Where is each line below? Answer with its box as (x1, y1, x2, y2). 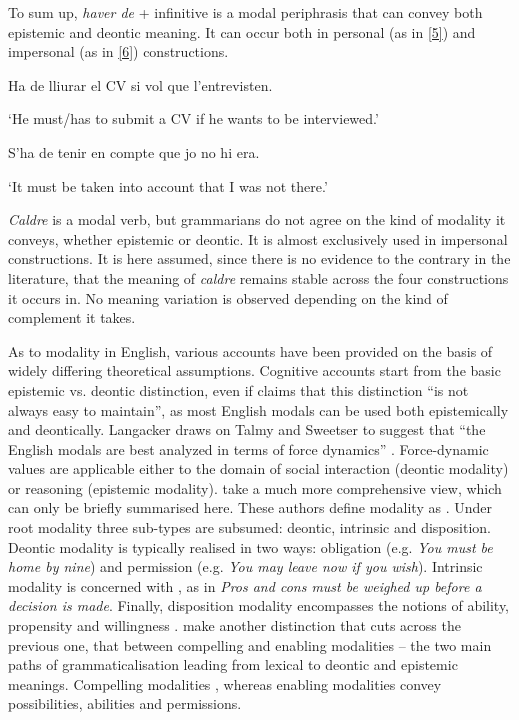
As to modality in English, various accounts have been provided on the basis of (8, 340, 493, 361)
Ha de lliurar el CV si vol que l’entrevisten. (8, 74, 273, 95)
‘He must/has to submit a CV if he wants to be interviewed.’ (8, 108, 379, 129)
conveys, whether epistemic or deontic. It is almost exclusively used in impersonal (8, 228, 508, 249)
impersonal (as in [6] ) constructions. (8, 41, 229, 62)
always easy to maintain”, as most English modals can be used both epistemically (8, 399, 509, 420)
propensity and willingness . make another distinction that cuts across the (8, 615, 461, 636)
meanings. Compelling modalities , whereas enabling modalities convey (8, 673, 442, 694)
